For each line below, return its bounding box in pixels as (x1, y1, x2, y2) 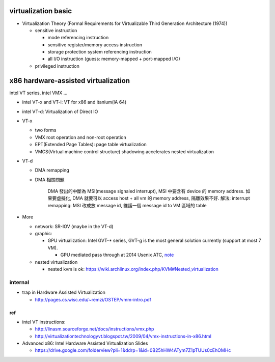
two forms (35, 127, 57, 133)
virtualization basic (9, 7, 72, 15)
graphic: (35, 231, 52, 237)
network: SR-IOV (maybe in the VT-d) (35, 223, 114, 229)
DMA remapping (35, 167, 70, 173)
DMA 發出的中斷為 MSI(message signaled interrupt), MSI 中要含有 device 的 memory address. (47, 188, 245, 194)
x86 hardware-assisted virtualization (9, 76, 130, 85)
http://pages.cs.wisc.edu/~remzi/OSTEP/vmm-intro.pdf (35, 296, 151, 302)
